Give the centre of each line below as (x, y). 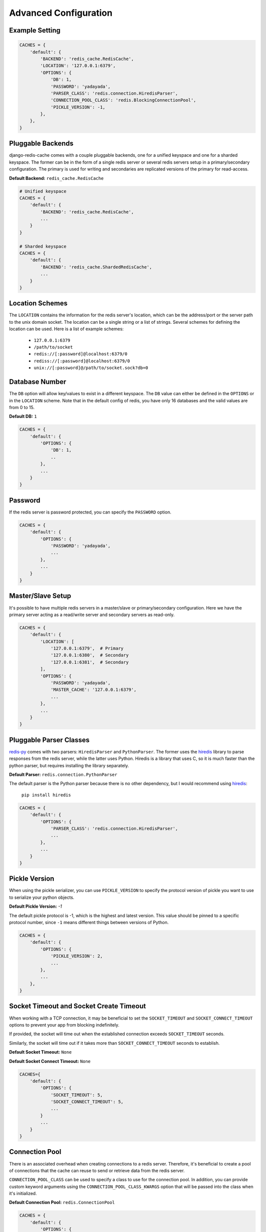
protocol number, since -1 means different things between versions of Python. (89, 922)
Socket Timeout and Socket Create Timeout (78, 1006)
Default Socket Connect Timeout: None (50, 1061)
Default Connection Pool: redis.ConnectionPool (62, 1202)
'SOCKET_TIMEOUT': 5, (77, 1095)
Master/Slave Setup (40, 596)
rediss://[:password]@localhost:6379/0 (82, 361)
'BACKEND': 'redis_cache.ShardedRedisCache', (96, 267)
